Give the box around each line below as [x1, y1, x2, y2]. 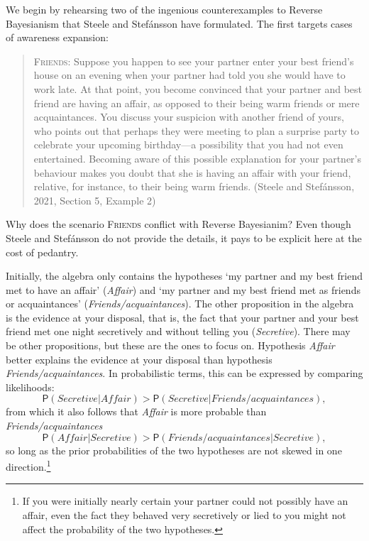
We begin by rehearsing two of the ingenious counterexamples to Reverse [6, 2, 323, 16]
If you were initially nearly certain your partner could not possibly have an [22, 493, 348, 508]
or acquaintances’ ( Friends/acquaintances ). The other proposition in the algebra [6, 296, 354, 311]
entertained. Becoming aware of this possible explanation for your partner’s [33, 151, 361, 165]
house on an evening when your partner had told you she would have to [33, 67, 346, 82]
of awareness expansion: [6, 30, 109, 45]
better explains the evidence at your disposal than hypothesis [6, 351, 272, 366]
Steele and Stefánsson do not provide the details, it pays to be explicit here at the [6, 230, 362, 245]
